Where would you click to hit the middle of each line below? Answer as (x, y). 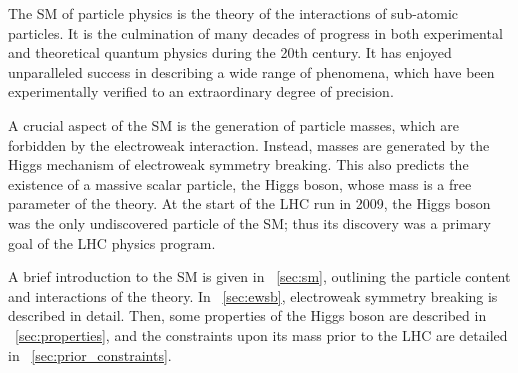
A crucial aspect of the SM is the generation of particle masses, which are (233, 124)
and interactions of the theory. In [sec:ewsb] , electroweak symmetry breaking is (253, 295)
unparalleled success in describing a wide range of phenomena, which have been (251, 71)
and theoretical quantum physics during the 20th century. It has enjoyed (230, 52)
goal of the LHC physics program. (112, 242)
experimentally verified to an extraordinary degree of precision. (201, 91)
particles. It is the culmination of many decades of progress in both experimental (255, 32)
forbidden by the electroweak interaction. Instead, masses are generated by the (249, 144)
